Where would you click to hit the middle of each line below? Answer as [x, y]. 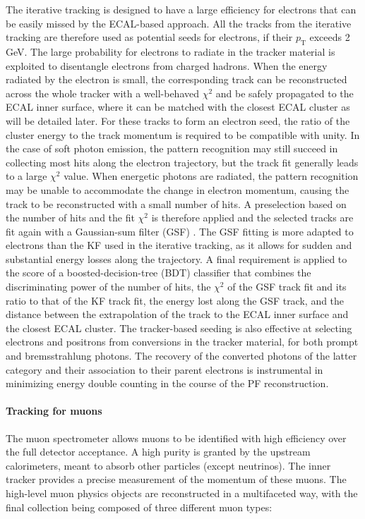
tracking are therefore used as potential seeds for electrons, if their [149, 37]
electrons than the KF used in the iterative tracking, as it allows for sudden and [179, 245]
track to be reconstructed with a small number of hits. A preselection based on [176, 203]
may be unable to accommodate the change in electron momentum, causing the [178, 189]
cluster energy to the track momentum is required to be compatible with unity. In [183, 134]
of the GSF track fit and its [287, 287]
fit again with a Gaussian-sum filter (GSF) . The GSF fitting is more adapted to [180, 231]
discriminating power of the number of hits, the [108, 287]
